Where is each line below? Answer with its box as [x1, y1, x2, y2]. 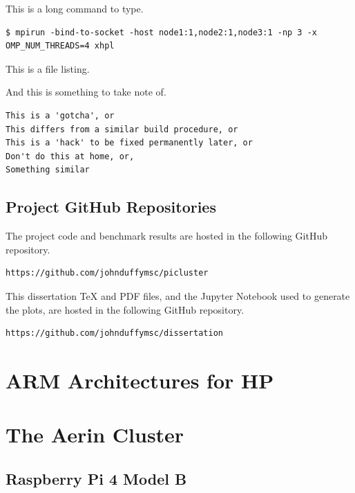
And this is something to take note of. [6, 84, 166, 99]
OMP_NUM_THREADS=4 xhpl [6, 41, 115, 51]
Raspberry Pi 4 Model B [6, 467, 187, 489]
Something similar [6, 165, 90, 175]
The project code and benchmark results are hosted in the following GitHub [6, 228, 328, 243]
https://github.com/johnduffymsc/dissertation [6, 328, 223, 339]
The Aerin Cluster [6, 420, 184, 449]
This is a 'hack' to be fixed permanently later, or [6, 138, 253, 148]
